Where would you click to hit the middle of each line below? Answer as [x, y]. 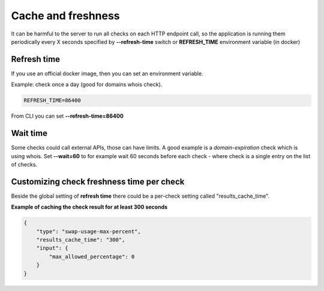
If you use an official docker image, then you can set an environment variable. [107, 73]
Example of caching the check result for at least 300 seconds [89, 207]
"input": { [52, 248]
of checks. [24, 164]
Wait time [29, 133]
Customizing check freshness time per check [98, 181]
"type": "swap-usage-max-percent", [88, 231]
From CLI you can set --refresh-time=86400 [67, 116]
